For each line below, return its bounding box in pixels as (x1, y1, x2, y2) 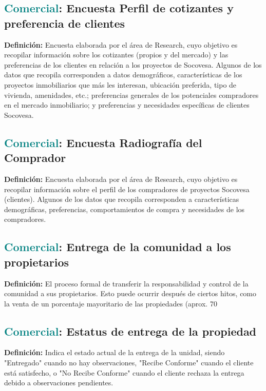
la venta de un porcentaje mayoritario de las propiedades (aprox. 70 (4, 298, 217, 308)
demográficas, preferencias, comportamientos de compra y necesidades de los (4, 203, 245, 214)
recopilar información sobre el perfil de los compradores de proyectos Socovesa (4, 183, 250, 194)
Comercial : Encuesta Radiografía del (4, 134, 202, 150)
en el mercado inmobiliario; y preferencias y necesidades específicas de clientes (4, 99, 250, 110)
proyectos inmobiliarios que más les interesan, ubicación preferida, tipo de (4, 79, 237, 90)
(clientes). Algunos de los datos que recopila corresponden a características (4, 194, 239, 204)
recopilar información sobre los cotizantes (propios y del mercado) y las (4, 49, 229, 60)
